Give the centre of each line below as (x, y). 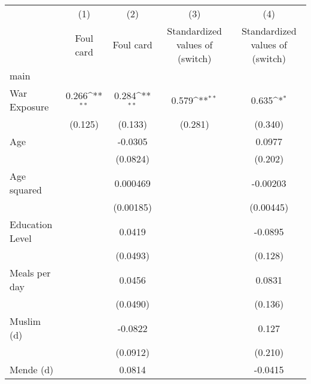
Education (31, 224)
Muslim (25, 321)
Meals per (30, 273)
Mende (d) (32, 369)
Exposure (29, 107)
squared (26, 190)
